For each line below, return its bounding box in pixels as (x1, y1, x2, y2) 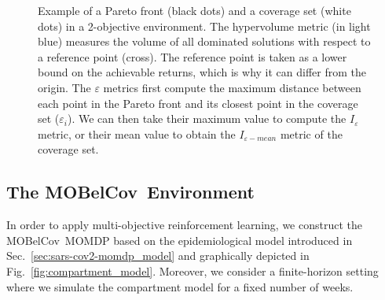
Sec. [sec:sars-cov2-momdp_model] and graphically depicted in (6, 247, 310, 264)
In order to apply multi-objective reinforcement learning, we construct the (6, 217, 362, 233)
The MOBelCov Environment (6, 180, 255, 204)
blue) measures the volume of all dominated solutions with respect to (38, 33, 371, 50)
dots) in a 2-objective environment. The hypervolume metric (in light (38, 17, 371, 34)
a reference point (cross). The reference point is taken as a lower (38, 48, 347, 65)
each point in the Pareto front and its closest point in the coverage (38, 94, 358, 111)
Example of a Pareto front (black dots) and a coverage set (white (38, 2, 351, 18)
